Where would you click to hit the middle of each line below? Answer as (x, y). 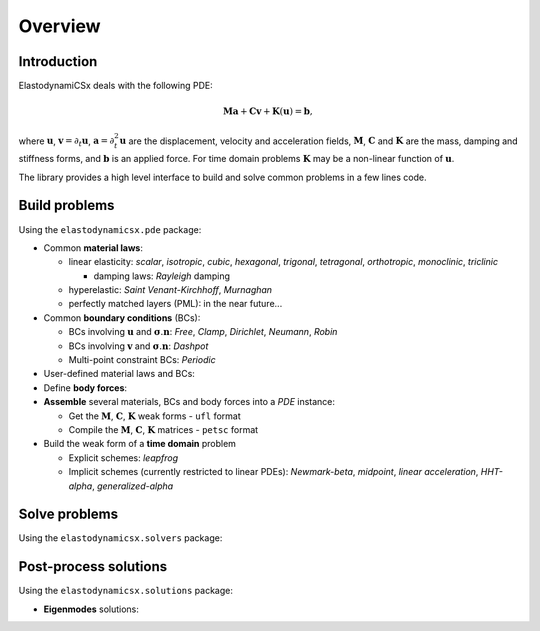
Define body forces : (85, 387)
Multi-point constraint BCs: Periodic (142, 360)
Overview (59, 26)
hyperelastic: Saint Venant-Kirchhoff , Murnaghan (170, 290)
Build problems (66, 205)
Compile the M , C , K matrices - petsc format (163, 429)
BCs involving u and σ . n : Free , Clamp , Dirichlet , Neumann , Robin (203, 332)
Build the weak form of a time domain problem (140, 444)
